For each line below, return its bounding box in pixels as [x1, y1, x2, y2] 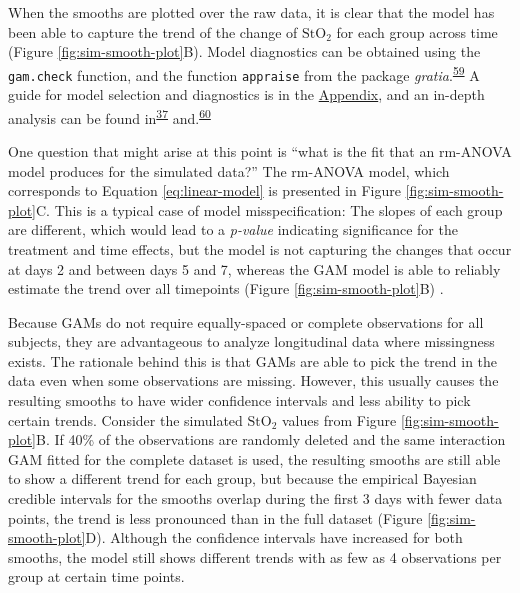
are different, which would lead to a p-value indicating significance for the [8, 219, 458, 240]
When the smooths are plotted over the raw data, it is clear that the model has [8, 2, 495, 22]
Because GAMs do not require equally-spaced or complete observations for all [8, 311, 484, 332]
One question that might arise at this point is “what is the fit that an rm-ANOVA [8, 140, 512, 161]
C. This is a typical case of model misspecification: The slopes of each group [36, 199, 503, 220]
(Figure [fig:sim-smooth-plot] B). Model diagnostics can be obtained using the [8, 41, 481, 62]
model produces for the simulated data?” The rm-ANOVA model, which [8, 160, 450, 181]
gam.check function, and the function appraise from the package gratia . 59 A [8, 61, 480, 85]
